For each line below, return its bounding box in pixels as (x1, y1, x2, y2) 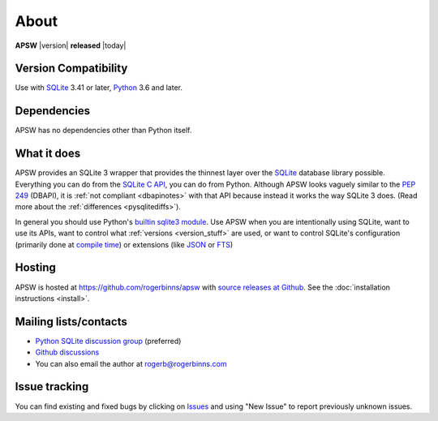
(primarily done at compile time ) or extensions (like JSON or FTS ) (15, 239, 234, 249)
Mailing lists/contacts (15, 315, 127, 329)
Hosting (15, 260, 57, 275)
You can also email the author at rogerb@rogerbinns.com (35, 359, 227, 368)
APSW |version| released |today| (15, 41, 127, 50)
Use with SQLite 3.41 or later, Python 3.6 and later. (15, 83, 182, 92)
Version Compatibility (15, 62, 128, 75)
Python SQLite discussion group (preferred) (35, 336, 182, 346)
